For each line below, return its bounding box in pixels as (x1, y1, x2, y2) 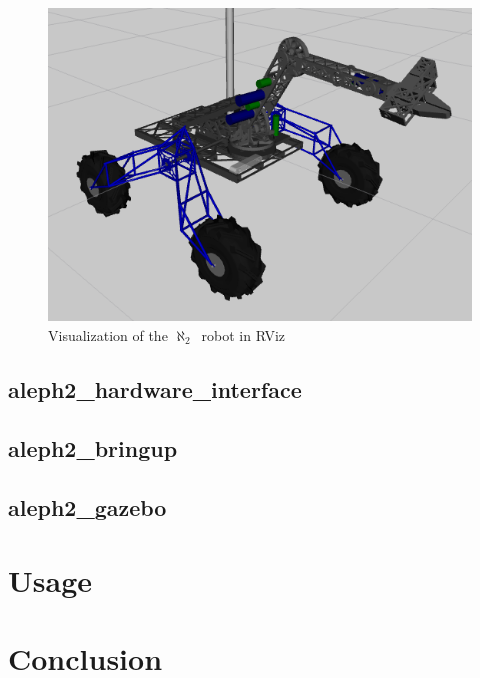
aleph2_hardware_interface (8, 373, 302, 404)
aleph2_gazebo (8, 491, 167, 522)
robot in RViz (201, 324, 285, 345)
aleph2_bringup (8, 432, 178, 463)
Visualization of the (48, 324, 168, 345)
